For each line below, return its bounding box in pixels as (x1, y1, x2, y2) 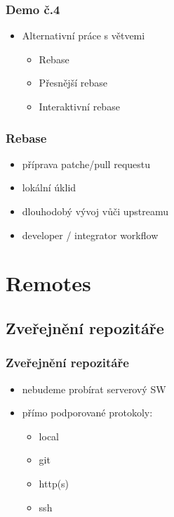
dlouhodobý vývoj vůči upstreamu (22, 204, 169, 218)
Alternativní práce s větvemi (22, 28, 145, 43)
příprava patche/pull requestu (22, 156, 151, 171)
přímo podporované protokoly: (22, 405, 153, 420)
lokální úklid (22, 180, 76, 195)
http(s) (39, 475, 69, 490)
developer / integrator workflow (22, 227, 159, 242)
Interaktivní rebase (39, 99, 120, 113)
